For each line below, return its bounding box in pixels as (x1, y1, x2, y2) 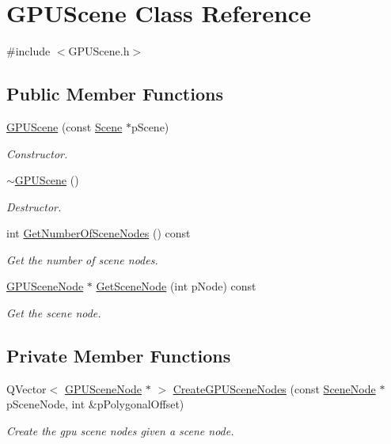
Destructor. (6, 198, 62, 214)
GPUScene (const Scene (6, 118, 123, 135)
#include (6, 43, 51, 59)
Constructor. (6, 145, 68, 161)
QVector (6, 380, 47, 397)
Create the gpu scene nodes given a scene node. (6, 423, 234, 439)
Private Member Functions (6, 343, 231, 368)
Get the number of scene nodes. (6, 251, 158, 268)
